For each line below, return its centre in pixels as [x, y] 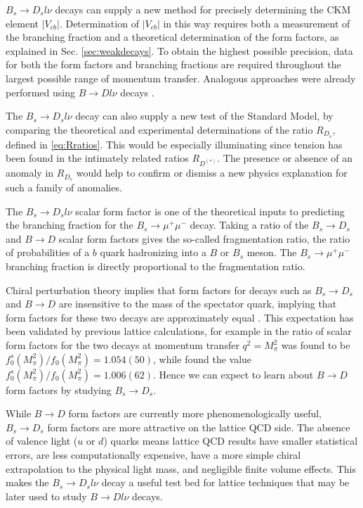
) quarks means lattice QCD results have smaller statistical [231, 441]
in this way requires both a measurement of [257, 23]
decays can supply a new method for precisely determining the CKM [203, 9]
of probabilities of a [48, 252]
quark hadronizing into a [153, 252]
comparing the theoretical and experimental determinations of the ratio [159, 129]
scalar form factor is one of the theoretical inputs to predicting [210, 211]
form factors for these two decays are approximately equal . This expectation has [180, 317]
